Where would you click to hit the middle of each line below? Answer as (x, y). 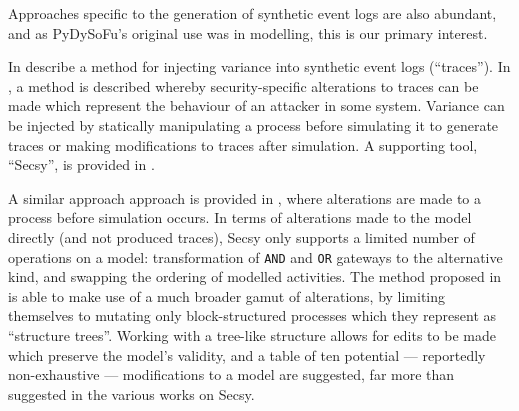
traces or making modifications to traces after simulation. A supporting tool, (243, 144)
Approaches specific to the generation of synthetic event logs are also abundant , (252, 13)
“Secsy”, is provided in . (81, 164)
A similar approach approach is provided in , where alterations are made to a (245, 197)
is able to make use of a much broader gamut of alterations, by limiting (227, 295)
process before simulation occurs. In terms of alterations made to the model (240, 217)
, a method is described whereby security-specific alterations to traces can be (243, 85)
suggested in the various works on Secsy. (131, 393)
